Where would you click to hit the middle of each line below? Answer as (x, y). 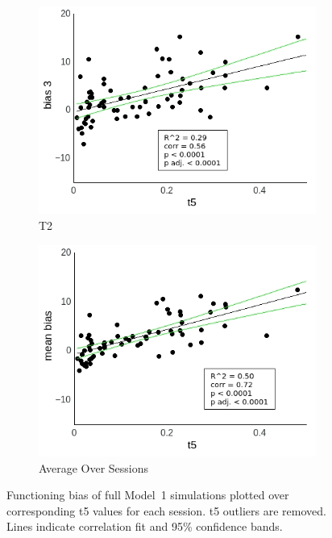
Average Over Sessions (94, 467)
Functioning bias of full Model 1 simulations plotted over (148, 495)
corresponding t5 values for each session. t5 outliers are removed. (166, 510)
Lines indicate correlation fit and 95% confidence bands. (145, 526)
